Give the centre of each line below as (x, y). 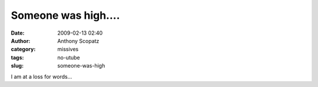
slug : (17, 66)
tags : (17, 57)
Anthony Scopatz (78, 41)
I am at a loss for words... (42, 76)
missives (68, 49)
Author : (21, 41)
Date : (18, 33)
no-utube (69, 57)
